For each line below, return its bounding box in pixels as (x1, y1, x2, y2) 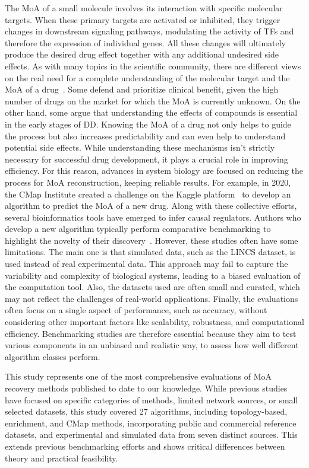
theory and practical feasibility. (5, 451, 118, 464)
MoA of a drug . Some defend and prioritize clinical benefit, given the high (5, 83, 279, 95)
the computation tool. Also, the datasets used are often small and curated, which (5, 281, 300, 293)
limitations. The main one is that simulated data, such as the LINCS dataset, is (5, 246, 296, 258)
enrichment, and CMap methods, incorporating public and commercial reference (5, 416, 297, 429)
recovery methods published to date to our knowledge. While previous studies (5, 382, 288, 394)
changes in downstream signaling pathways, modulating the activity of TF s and (5, 25, 294, 37)
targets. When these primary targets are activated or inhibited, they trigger (5, 13, 280, 26)
